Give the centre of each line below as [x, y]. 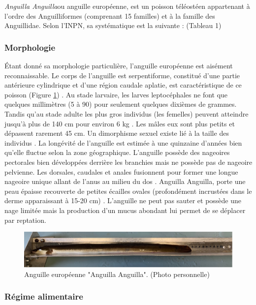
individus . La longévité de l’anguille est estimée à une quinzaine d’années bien [123, 142]
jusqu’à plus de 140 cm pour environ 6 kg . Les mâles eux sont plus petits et [120, 123]
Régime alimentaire [44, 296]
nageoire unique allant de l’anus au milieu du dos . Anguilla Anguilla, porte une [125, 181]
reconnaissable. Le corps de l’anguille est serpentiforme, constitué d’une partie [122, 75]
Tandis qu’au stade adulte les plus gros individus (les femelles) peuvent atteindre [127, 113]
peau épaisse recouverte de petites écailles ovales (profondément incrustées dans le [128, 191]
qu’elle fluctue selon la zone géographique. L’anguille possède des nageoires [117, 152]
